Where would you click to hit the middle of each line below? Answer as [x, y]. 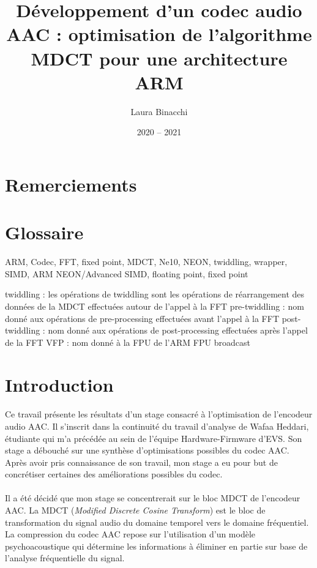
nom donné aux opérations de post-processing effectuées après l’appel [178, 330]
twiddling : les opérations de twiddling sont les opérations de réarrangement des [155, 294]
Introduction [59, 384]
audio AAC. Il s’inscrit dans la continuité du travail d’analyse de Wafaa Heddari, [157, 426]
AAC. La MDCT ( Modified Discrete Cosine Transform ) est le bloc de [135, 510]
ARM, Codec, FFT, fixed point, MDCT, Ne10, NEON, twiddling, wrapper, [146, 262]
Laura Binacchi [159, 111]
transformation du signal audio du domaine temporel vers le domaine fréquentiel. [157, 522]
